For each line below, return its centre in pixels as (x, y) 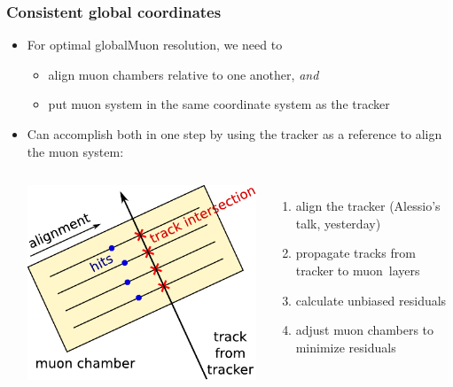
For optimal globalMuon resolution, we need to (155, 45)
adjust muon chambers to (365, 330)
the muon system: (75, 151)
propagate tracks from (355, 253)
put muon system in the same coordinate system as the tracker (219, 104)
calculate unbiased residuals (371, 300)
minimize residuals (346, 347)
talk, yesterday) (338, 223)
